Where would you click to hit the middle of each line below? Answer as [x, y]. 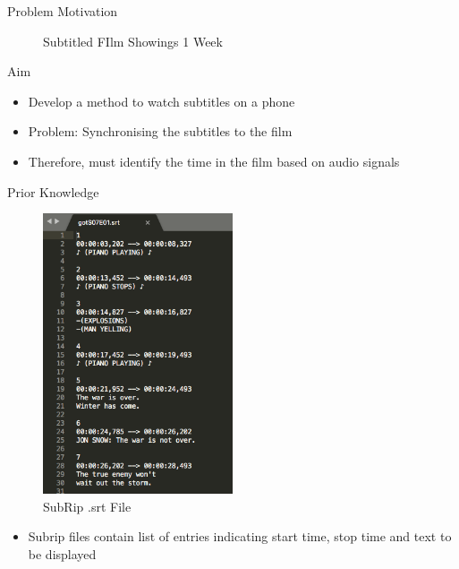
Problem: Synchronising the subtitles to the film [160, 131]
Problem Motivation [63, 11]
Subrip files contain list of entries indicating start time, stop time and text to [240, 536]
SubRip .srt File [87, 506]
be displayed [62, 553]
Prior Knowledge [53, 191]
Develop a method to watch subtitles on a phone [161, 101]
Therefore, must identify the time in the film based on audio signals [214, 161]
